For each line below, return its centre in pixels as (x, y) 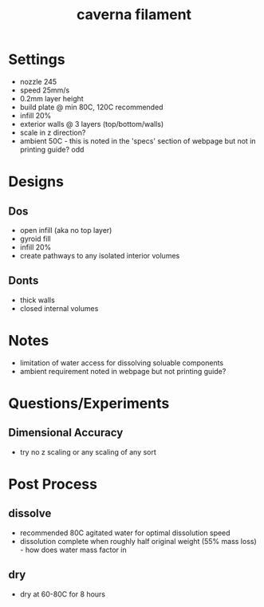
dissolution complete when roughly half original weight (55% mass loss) (138, 541)
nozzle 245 (38, 81)
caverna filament (134, 15)
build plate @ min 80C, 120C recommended (91, 107)
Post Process (53, 484)
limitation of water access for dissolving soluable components (122, 363)
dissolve (30, 513)
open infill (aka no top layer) (66, 230)
